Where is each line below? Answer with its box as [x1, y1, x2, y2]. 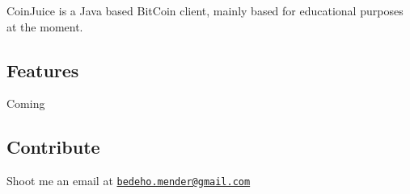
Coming [6, 95, 45, 112]
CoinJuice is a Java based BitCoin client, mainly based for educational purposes [6, 2, 404, 19]
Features [6, 57, 79, 82]
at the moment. [6, 18, 83, 35]
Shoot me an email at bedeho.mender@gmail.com [6, 172, 251, 189]
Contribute [6, 134, 100, 159]
